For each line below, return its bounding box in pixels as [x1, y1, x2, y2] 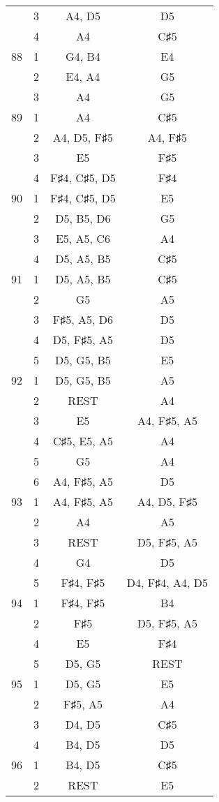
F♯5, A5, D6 [52, 311, 114, 327]
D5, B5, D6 [55, 210, 111, 226]
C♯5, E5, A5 [52, 433, 113, 449]
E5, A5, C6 [55, 230, 110, 246]
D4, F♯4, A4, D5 [126, 574, 209, 591]
